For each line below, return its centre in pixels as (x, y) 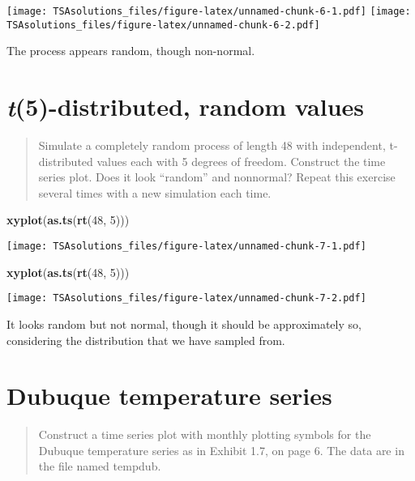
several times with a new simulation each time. (155, 192)
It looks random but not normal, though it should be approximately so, (184, 324)
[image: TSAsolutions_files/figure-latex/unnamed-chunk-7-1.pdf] (186, 246)
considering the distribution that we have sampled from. (146, 340)
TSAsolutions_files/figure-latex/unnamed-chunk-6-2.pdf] (163, 25)
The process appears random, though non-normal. (131, 51)
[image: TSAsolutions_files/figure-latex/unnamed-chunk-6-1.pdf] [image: (209, 11)
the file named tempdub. (100, 466)
